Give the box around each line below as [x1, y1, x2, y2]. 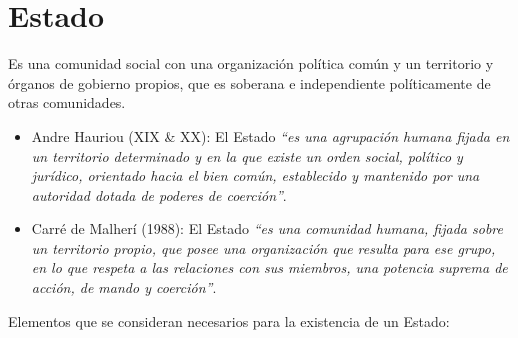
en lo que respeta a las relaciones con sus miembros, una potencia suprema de [31, 257, 508, 278]
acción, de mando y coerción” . [31, 277, 217, 298]
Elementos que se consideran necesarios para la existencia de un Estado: [8, 310, 450, 331]
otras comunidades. [8, 92, 126, 113]
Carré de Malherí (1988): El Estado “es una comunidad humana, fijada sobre [31, 218, 503, 239]
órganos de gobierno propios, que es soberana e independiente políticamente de [8, 72, 491, 93]
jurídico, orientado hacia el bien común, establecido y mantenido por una [31, 165, 480, 186]
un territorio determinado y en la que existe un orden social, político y [31, 145, 463, 166]
